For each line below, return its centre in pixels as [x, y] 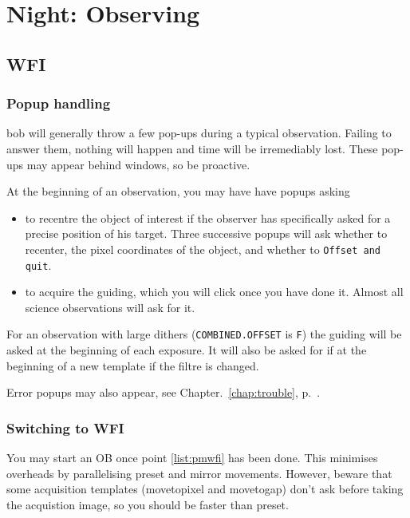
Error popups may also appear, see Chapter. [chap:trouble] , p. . [164, 392]
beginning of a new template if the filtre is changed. [133, 365]
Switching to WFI [65, 427]
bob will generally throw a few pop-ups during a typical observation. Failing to [199, 133]
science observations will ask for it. [110, 307]
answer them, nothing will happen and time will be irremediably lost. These [192, 148]
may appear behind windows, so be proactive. [138, 164]
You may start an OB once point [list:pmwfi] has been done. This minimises [192, 458]
